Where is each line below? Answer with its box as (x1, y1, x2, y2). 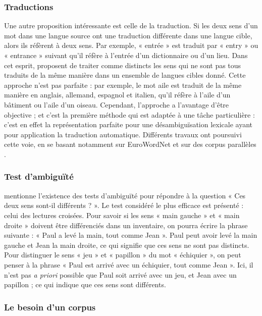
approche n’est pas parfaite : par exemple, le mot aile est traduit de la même (4, 79, 242, 90)
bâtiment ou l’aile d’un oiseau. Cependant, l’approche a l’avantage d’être (4, 99, 229, 110)
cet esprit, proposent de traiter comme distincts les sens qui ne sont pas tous (4, 60, 241, 70)
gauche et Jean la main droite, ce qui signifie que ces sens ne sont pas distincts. (4, 239, 249, 250)
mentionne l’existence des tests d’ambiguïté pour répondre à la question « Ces (4, 190, 246, 200)
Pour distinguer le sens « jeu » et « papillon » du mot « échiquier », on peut (4, 249, 241, 260)
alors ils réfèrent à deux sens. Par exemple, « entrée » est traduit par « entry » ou (4, 40, 258, 50)
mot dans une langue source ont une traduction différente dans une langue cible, (4, 30, 252, 40)
